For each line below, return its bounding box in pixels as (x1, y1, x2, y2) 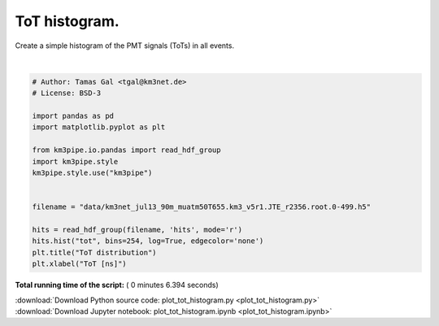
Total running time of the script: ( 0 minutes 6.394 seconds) (15, 280, 219, 290)
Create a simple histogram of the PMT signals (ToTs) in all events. (15, 41, 235, 50)
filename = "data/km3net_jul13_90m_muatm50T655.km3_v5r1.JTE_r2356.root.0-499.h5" (32, 202, 372, 211)
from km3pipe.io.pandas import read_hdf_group (32, 146, 221, 154)
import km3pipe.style (32, 157, 119, 166)
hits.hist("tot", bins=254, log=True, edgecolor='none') (32, 237, 264, 246)
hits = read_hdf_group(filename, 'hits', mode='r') (32, 225, 243, 234)
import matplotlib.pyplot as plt (32, 123, 166, 132)
